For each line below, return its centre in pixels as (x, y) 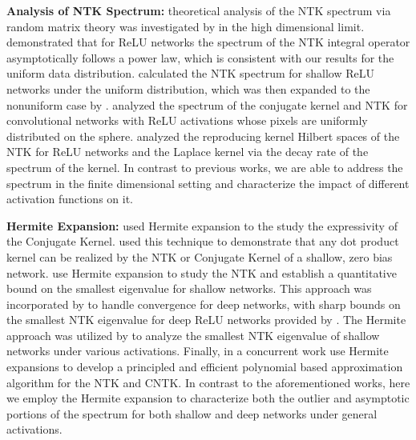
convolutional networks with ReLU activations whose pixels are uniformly (187, 120)
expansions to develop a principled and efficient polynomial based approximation (205, 367)
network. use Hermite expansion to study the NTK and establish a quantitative (202, 272)
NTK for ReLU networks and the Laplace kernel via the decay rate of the (188, 152)
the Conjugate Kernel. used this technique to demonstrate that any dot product (203, 241)
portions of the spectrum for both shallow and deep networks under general (192, 413)
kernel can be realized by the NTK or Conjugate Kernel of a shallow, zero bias (200, 256)
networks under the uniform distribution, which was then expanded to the (188, 88)
